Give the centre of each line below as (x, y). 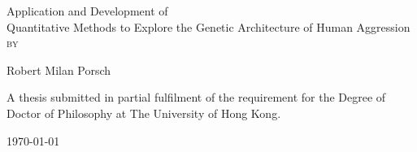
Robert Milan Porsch (59, 69)
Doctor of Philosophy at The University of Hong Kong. (144, 113)
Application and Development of (87, 11)
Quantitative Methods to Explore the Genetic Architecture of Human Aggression (208, 26)
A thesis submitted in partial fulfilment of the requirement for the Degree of (196, 97)
